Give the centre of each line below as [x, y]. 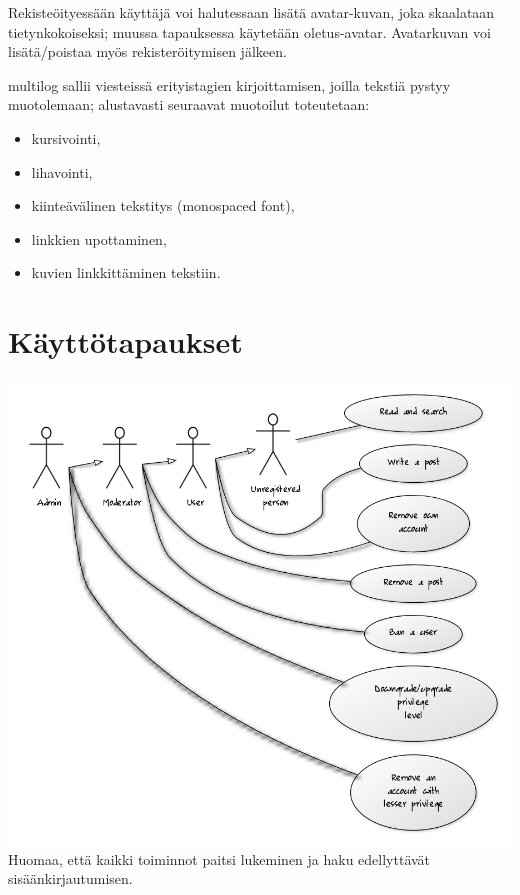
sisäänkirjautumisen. [70, 878]
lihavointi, [62, 171]
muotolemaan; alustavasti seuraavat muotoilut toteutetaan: [189, 104]
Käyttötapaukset [125, 341]
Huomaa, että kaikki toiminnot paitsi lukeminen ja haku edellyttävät [219, 858]
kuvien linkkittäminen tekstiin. [126, 272]
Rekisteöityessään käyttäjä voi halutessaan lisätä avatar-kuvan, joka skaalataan [251, 12]
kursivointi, [66, 137]
